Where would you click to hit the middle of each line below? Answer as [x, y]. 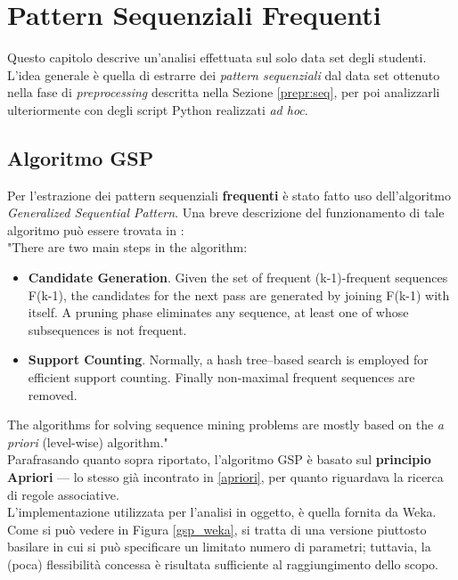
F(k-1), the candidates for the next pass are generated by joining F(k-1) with [239, 294]
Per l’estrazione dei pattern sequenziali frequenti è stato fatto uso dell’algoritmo [229, 195]
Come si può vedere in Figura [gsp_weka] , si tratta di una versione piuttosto [217, 529]
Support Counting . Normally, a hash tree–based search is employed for [228, 359]
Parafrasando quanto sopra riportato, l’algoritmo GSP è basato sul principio [219, 459]
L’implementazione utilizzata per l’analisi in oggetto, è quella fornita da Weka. [222, 512]
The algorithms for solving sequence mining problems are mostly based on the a [225, 425]
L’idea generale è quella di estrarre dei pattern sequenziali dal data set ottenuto [224, 74]
